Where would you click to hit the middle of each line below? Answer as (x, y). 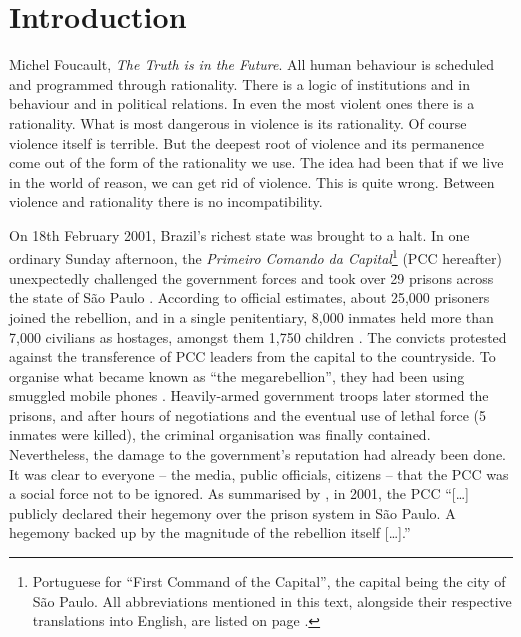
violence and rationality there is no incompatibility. (166, 201)
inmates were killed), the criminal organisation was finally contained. (220, 434)
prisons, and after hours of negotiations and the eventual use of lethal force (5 (247, 414)
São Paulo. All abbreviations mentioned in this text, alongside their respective (272, 600)
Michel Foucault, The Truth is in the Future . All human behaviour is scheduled (252, 64)
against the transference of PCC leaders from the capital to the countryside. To (252, 356)
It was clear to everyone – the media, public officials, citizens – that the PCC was (259, 473)
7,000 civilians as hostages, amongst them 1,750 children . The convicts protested (258, 336)
